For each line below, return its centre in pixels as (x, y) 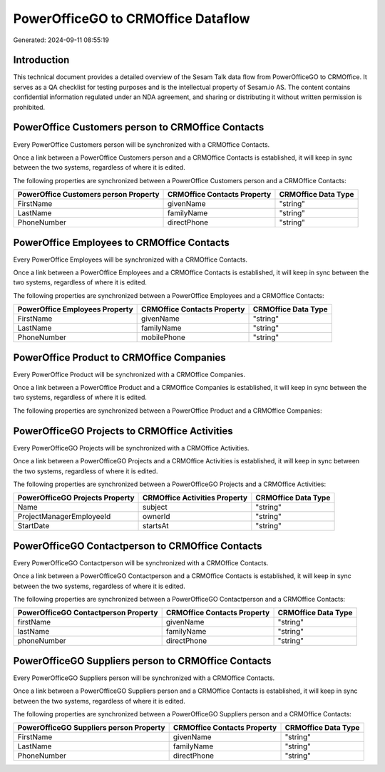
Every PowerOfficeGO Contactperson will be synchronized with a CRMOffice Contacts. (141, 562)
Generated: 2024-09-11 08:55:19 (61, 40)
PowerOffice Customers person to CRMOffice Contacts (139, 127)
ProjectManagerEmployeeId (64, 517)
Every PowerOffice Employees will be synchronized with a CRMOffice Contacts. (130, 259)
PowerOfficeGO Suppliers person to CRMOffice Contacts (142, 660)
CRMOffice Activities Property (195, 498)
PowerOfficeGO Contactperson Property (88, 613)
